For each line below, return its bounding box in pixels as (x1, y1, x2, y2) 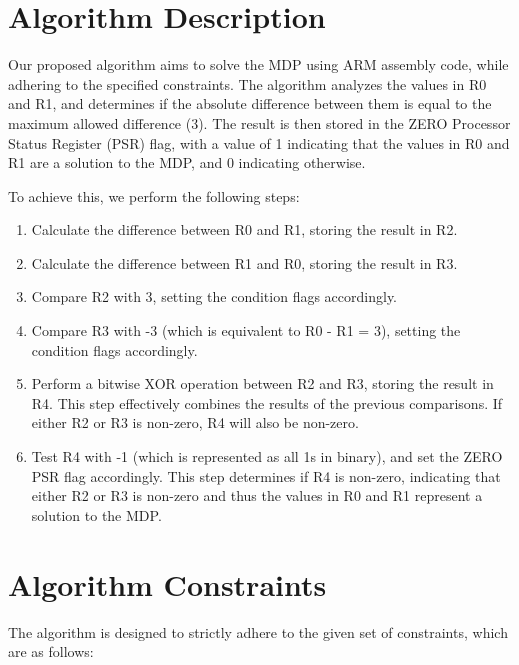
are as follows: (8, 641, 94, 662)
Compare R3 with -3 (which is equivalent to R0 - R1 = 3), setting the (31, 320, 461, 341)
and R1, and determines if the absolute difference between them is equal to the (8, 93, 492, 114)
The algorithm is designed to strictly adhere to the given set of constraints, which (8, 621, 508, 642)
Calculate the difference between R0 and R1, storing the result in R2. (31, 219, 458, 240)
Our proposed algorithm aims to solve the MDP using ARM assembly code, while (8, 54, 509, 75)
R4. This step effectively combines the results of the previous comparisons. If (31, 392, 503, 413)
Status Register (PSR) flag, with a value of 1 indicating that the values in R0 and (8, 132, 510, 153)
